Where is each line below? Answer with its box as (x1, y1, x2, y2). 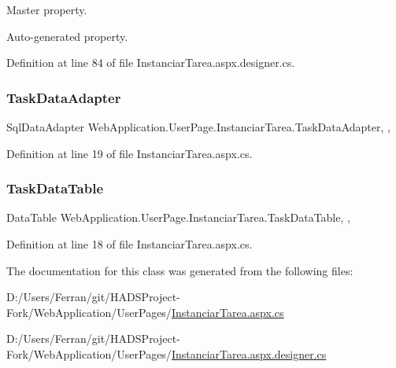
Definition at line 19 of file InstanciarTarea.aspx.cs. (6, 145, 253, 161)
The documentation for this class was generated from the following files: (6, 262, 353, 278)
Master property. (6, 2, 87, 17)
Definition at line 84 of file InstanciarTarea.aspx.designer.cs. (6, 54, 295, 71)
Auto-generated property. (6, 28, 128, 44)
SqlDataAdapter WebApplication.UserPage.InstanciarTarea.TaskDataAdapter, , (6, 119, 390, 134)
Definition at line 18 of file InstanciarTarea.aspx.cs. (6, 236, 253, 252)
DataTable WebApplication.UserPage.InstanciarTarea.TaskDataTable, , (6, 209, 350, 226)
